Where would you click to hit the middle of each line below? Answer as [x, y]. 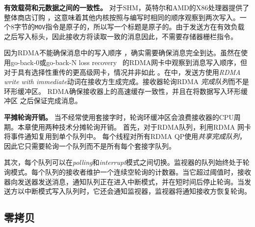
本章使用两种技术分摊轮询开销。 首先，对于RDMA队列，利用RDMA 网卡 [134, 126]
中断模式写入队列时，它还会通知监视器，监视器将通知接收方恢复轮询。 [138, 191]
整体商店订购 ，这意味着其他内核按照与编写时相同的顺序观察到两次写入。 [122, 17]
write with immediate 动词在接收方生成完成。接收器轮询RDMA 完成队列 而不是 [127, 81]
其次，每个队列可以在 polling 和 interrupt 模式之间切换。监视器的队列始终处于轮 [127, 162]
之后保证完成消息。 [51, 101]
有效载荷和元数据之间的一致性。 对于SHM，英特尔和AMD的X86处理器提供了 [127, 7]
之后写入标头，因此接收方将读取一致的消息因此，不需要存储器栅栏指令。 [121, 36]
